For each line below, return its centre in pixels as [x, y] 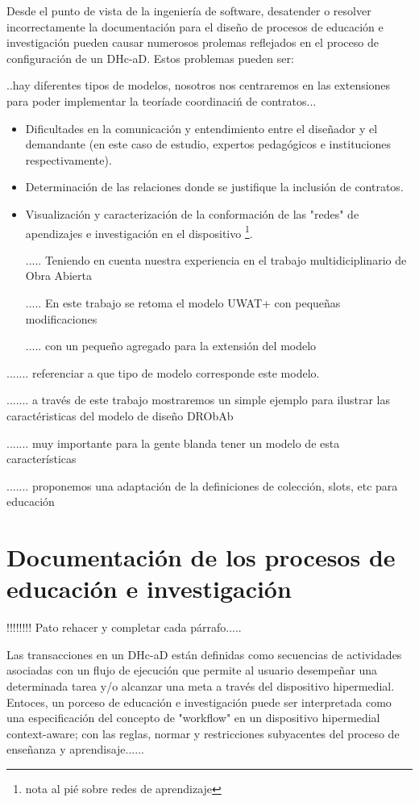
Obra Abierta [58, 276]
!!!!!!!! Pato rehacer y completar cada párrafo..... [124, 627]
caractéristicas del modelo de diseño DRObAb [120, 415]
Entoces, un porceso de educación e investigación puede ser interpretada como [199, 702]
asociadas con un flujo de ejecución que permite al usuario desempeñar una [192, 670]
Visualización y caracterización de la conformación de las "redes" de [192, 213]
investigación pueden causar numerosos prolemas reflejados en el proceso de [193, 42]
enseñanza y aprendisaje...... [75, 749]
